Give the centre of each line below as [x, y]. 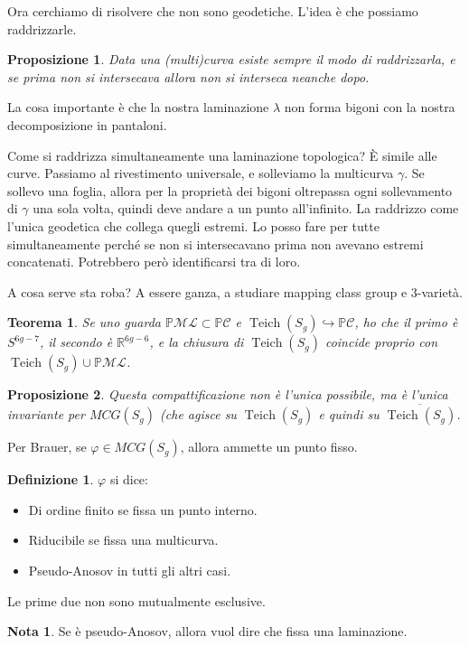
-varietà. [440, 291]
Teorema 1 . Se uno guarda [84, 322]
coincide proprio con [381, 342]
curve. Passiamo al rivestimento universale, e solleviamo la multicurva [201, 173]
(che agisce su [198, 414]
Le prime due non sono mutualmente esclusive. [136, 600]
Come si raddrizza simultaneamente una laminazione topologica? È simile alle [222, 155]
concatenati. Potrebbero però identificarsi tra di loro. [154, 262]
